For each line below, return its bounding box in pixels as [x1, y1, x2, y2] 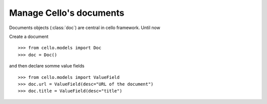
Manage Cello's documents [9, 7, 125, 18]
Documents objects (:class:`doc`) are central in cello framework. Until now [9, 25, 161, 31]
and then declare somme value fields [9, 63, 85, 69]
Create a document [9, 34, 49, 39]
